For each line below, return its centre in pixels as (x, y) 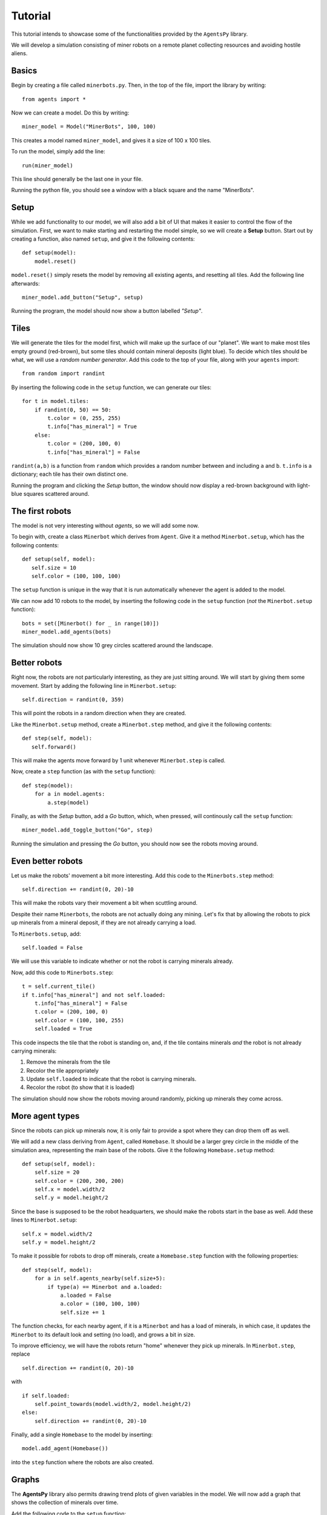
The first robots (41, 511)
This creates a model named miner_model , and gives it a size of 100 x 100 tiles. (111, 140)
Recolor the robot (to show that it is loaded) (81, 1087)
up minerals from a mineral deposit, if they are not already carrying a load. (104, 923)
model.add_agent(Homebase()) (65, 1449)
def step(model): (48, 785)
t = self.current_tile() (59, 987)
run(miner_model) (48, 165)
